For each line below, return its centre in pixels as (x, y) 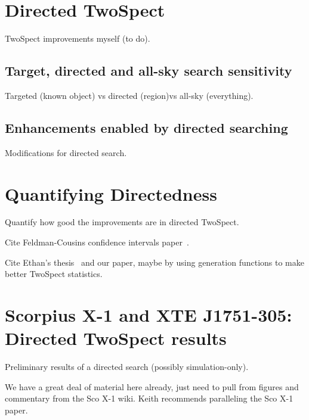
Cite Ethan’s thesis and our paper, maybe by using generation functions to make (154, 262)
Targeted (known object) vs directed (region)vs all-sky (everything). (129, 95)
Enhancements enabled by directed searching (146, 127)
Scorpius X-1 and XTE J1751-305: (149, 315)
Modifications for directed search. (66, 152)
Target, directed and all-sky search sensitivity (149, 71)
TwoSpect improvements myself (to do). (78, 38)
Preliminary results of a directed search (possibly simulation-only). (127, 367)
